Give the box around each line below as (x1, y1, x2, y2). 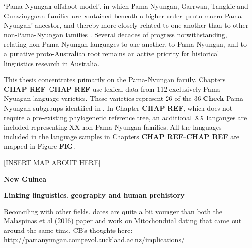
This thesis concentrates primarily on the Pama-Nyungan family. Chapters (4, 74, 226, 84)
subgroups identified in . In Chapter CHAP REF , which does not (33, 102, 233, 113)
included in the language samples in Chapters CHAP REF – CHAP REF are (4, 131, 239, 141)
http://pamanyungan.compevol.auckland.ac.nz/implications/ (4, 234, 185, 245)
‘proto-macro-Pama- (184, 10, 244, 20)
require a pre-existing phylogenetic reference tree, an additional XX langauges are (4, 112, 247, 122)
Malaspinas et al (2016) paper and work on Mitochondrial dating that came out (4, 215, 242, 226)
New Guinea (4, 173, 47, 183)
